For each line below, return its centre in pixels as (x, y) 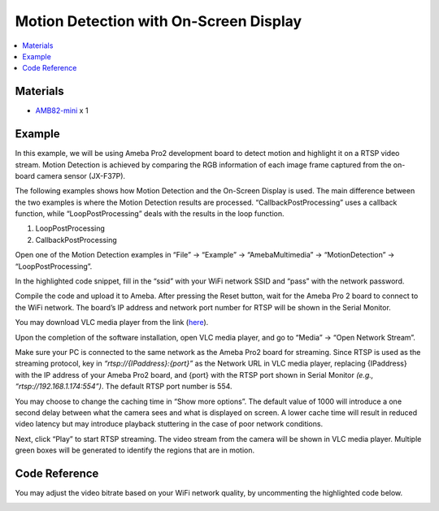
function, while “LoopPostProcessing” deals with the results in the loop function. (150, 214)
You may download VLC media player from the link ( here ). (112, 323)
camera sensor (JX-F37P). (81, 175)
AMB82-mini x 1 (62, 110)
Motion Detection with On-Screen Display (159, 21)
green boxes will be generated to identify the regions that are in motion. (135, 450)
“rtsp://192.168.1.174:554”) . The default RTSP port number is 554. (124, 387)
